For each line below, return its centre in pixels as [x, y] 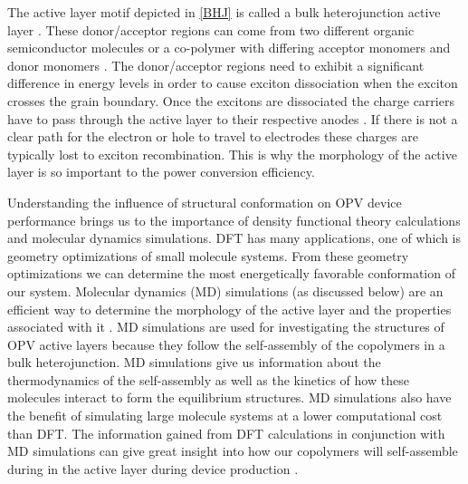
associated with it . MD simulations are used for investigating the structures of [226, 327]
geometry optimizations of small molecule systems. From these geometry [208, 255]
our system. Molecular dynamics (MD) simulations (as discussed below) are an [225, 290]
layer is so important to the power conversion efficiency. [161, 172]
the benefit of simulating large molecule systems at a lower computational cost [225, 416]
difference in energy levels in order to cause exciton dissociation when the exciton [233, 83]
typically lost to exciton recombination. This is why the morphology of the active [232, 154]
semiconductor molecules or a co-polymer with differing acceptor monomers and [229, 48]
